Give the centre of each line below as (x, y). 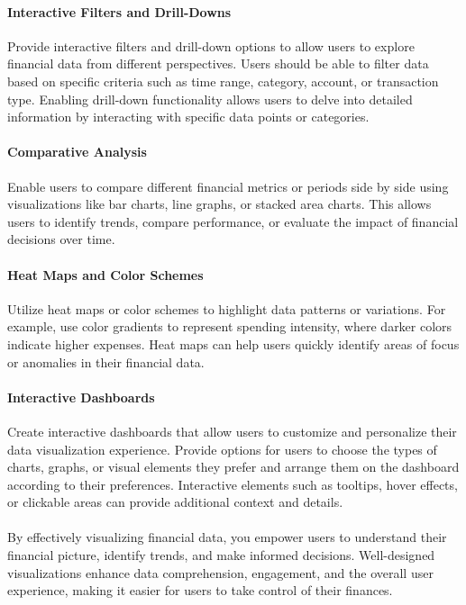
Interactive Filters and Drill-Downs (119, 11)
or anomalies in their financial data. (106, 361)
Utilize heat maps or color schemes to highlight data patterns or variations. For (227, 308)
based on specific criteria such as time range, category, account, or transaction (223, 81)
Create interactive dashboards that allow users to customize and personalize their (232, 431)
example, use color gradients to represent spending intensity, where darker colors (230, 326)
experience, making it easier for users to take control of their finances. (200, 590)
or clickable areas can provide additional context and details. (175, 502)
